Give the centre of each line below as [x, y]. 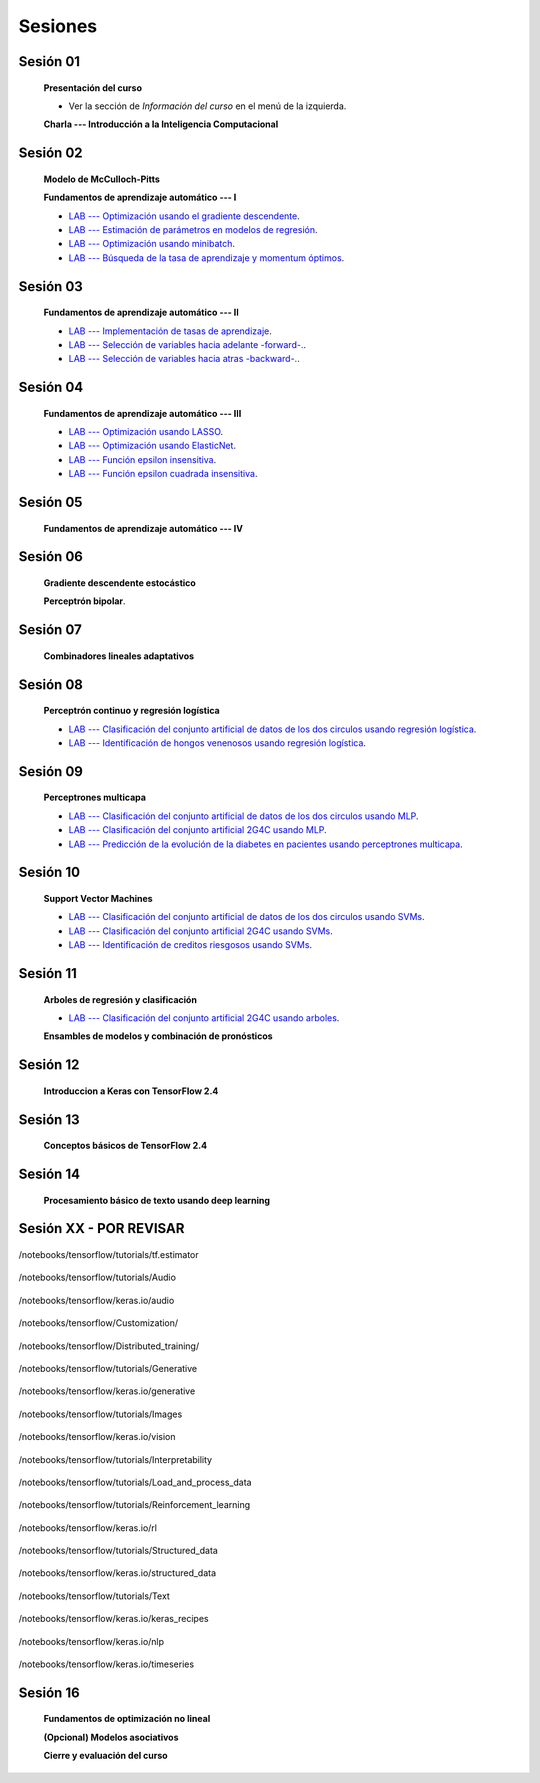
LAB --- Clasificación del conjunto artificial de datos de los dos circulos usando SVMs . [246, 917]
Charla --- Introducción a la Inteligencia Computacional [161, 124]
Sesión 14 [49, 1174]
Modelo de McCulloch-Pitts [101, 179]
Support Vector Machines [98, 899]
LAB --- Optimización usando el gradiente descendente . [184, 216]
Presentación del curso [92, 87]
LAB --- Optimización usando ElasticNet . [152, 446]
